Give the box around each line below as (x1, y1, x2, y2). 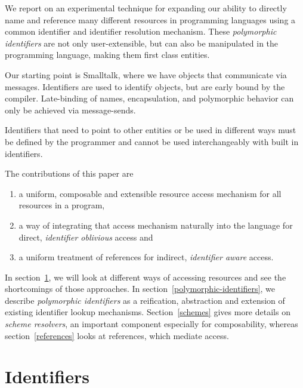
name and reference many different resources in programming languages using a (5, 13, 296, 26)
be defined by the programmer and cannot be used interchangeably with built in (5, 135, 299, 147)
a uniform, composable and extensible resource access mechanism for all (18, 187, 282, 199)
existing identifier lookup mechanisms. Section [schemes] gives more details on (5, 306, 290, 318)
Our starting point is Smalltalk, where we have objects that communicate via (5, 68, 287, 81)
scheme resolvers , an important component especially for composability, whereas (5, 318, 298, 330)
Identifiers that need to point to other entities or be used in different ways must (5, 124, 296, 136)
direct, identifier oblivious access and (18, 230, 153, 243)
